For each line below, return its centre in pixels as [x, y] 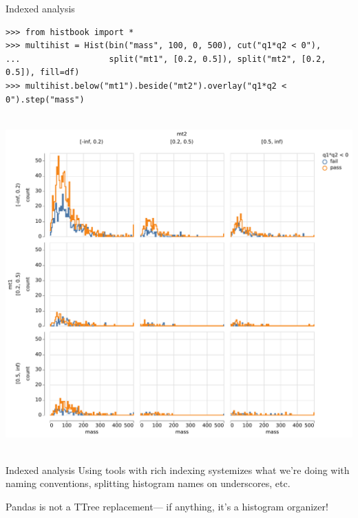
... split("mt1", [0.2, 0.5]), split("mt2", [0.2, [166, 59]
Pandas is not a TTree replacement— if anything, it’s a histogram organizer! [167, 507]
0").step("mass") [45, 99]
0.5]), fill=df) [43, 73]
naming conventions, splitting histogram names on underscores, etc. [148, 483]
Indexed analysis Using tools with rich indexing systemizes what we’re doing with [178, 470]
